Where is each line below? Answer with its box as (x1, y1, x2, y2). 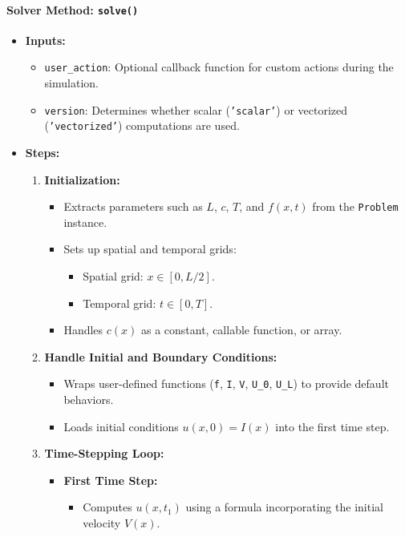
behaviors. (63, 391, 114, 408)
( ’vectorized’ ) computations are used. (44, 117, 240, 134)
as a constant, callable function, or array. (140, 321, 342, 338)
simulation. (44, 75, 99, 91)
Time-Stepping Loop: (44, 445, 164, 462)
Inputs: (25, 31, 66, 48)
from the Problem (312, 198, 399, 215)
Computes (83, 499, 132, 515)
